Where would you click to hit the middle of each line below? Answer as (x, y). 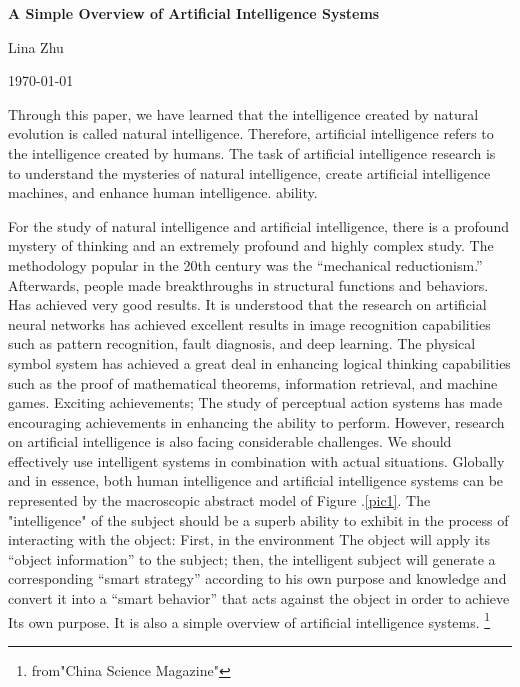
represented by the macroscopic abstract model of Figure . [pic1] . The (219, 500)
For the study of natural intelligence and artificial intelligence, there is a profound (259, 225)
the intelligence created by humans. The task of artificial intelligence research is (252, 152)
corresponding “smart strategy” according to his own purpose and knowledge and (257, 578)
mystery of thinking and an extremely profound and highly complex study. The (251, 245)
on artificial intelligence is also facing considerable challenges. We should (230, 441)
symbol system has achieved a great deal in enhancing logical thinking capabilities (259, 362)
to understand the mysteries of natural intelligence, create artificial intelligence (249, 172)
